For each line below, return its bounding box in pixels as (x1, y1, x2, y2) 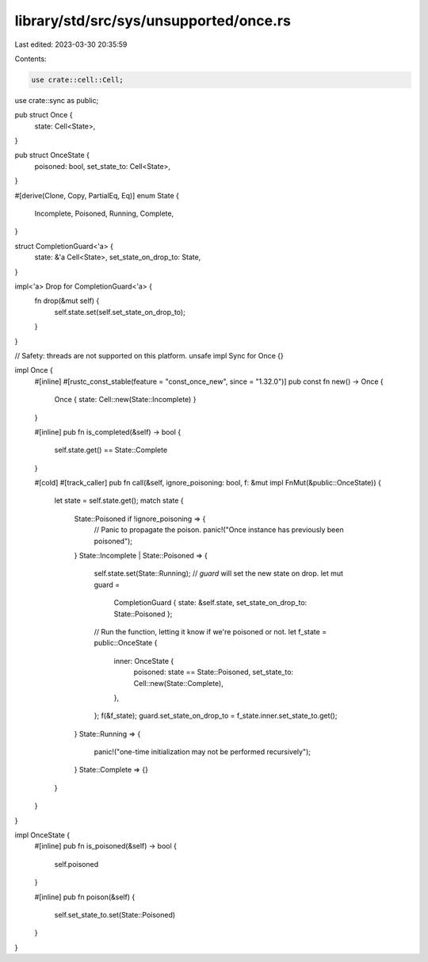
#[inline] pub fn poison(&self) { (34, 892, 136, 902)
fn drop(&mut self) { (34, 296, 100, 305)
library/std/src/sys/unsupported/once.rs (14, 12, 291, 29)
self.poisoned (54, 859, 99, 868)
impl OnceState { (14, 830, 71, 840)
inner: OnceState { (113, 656, 174, 665)
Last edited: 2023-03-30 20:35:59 (14, 40, 128, 49)
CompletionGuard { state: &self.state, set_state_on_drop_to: (113, 598, 308, 607)
